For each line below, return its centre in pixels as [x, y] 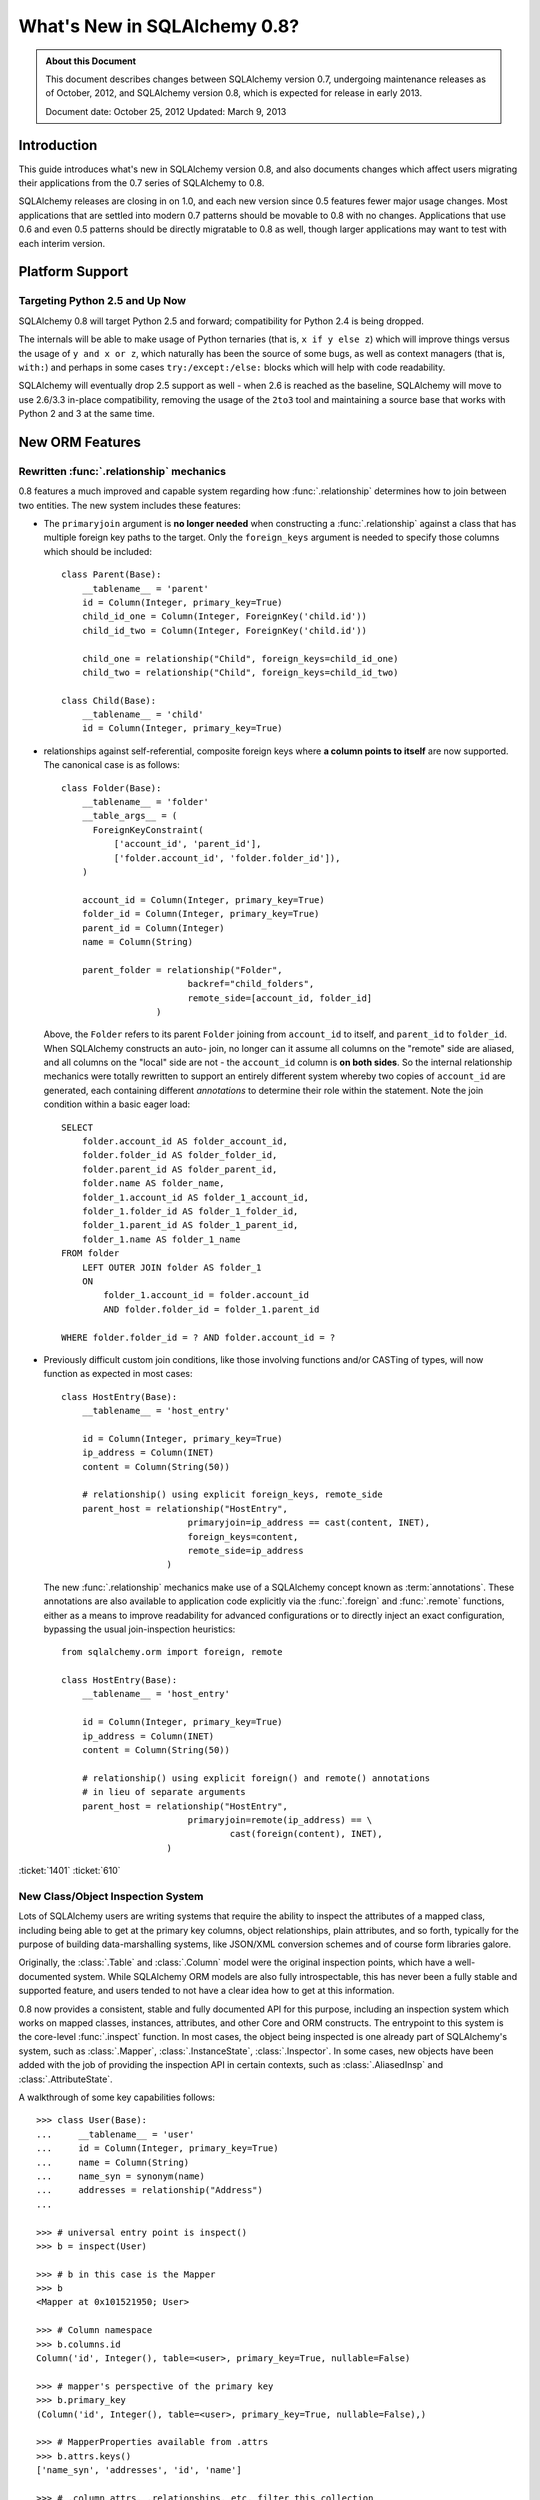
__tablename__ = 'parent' [145, 588]
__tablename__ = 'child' [142, 714]
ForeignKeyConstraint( [148, 829]
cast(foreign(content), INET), [306, 1834]
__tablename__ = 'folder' [145, 802]
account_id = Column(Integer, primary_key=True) [203, 899]
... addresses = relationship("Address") [150, 2190]
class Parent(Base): [111, 574]
